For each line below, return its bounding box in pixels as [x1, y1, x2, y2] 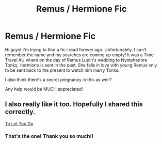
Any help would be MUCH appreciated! [5, 86, 83, 92]
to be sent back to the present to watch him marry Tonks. [5, 67, 120, 73]
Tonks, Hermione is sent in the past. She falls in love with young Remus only [5, 62, 157, 68]
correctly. [5, 108, 35, 116]
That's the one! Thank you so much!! [5, 132, 94, 139]
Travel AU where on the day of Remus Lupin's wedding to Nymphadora [5, 57, 147, 63]
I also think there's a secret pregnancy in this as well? [5, 77, 112, 82]
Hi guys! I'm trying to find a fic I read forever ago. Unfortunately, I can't [5, 47, 147, 52]
